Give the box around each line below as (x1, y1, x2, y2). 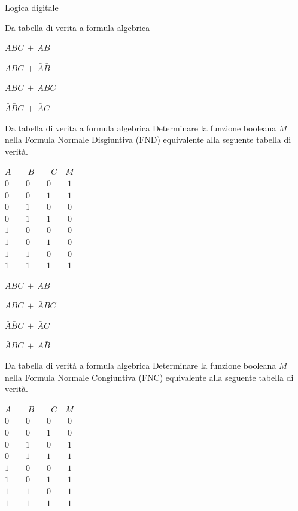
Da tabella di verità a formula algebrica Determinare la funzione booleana (5, 359, 276, 372)
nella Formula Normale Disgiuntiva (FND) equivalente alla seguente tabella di (5, 133, 291, 146)
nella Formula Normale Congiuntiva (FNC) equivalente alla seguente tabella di (5, 371, 294, 383)
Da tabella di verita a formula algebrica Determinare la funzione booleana (5, 121, 276, 134)
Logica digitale (5, 1, 59, 13)
